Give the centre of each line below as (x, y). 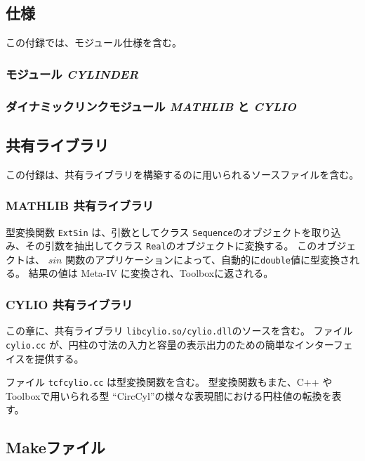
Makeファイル (55, 447)
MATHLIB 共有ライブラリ (80, 206)
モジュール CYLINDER (72, 73)
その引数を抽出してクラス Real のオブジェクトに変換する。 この (171, 246)
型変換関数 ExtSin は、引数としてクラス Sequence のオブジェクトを (159, 232)
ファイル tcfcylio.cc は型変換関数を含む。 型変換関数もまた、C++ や (169, 382)
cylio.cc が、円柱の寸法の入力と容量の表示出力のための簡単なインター (170, 344)
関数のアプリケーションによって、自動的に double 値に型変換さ (208, 259)
